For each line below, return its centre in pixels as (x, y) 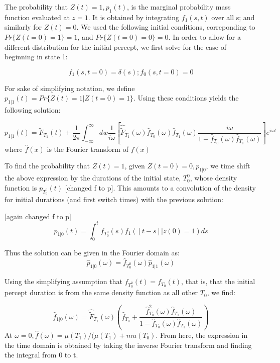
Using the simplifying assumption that (63, 281)
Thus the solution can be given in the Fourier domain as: (92, 253)
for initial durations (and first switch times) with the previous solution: (114, 199)
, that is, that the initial (218, 281)
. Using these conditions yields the (186, 98)
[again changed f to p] (38, 216)
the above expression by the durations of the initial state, (93, 178)
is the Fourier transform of (88, 149)
